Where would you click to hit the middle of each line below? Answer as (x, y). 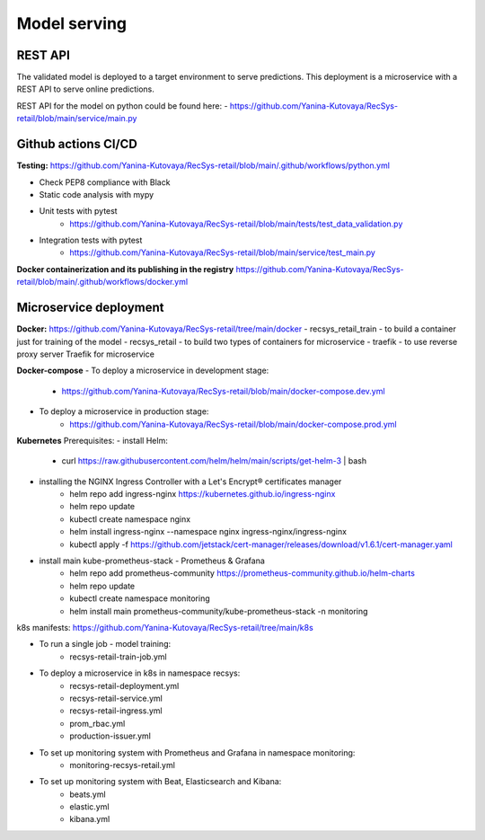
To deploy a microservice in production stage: (124, 411)
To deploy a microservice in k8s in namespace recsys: (140, 673)
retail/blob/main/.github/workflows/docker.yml (102, 282)
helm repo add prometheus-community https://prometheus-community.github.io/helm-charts (242, 573)
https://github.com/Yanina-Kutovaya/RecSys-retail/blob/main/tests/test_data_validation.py (236, 224)
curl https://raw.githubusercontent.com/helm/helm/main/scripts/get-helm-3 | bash (214, 461)
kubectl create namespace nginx (130, 519)
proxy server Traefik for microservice (85, 354)
